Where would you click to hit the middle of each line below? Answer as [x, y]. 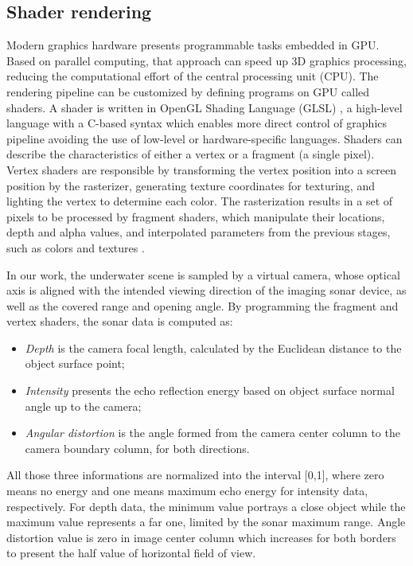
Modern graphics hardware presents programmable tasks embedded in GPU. [193, 45]
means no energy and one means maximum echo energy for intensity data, [187, 491]
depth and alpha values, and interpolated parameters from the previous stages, [199, 232]
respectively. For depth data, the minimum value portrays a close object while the [206, 506]
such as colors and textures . [76, 247]
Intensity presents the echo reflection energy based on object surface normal [210, 390]
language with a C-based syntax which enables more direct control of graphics [197, 123]
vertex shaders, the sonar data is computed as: [120, 321]
